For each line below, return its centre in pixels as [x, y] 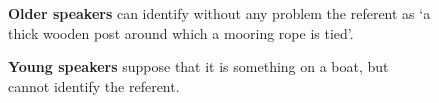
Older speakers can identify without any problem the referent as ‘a [219, 13]
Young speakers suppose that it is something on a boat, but [198, 66]
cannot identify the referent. [94, 85]
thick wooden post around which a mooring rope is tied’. [181, 32]
